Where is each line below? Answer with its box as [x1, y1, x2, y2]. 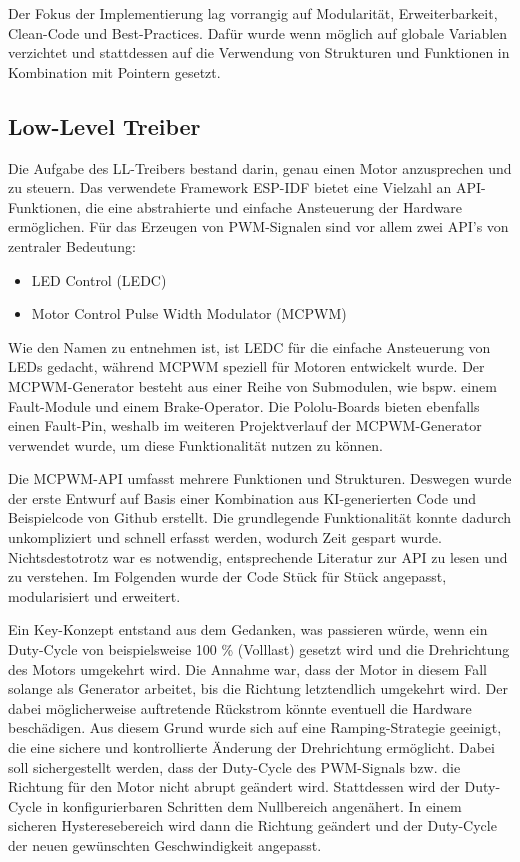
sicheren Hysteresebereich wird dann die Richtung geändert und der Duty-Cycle [8, 815, 497, 836]
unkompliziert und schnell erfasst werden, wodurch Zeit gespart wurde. [8, 527, 442, 548]
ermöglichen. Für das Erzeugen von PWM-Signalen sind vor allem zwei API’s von [8, 216, 509, 237]
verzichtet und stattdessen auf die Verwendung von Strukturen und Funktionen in [8, 42, 510, 63]
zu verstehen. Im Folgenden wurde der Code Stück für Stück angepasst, [8, 566, 447, 587]
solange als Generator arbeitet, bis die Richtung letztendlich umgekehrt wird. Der [8, 678, 508, 699]
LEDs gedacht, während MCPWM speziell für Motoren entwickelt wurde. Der [8, 356, 485, 377]
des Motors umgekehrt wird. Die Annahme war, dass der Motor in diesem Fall [8, 658, 487, 679]
